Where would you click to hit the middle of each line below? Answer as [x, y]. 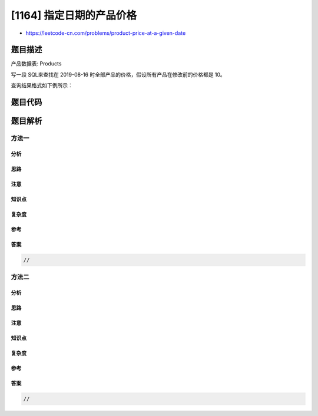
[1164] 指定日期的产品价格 [74, 15]
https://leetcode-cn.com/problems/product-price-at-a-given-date [106, 33]
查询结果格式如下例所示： [42, 85]
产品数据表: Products [36, 64]
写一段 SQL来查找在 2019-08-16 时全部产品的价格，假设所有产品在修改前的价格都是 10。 [118, 74]
